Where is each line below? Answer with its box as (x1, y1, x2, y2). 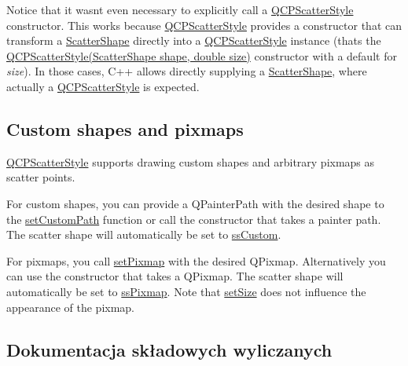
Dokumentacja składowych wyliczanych (6, 337, 333, 361)
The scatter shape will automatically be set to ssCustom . (6, 226, 281, 243)
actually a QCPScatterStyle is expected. (6, 78, 200, 94)
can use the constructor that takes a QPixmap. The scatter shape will (6, 268, 344, 284)
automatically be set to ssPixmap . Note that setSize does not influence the (6, 283, 366, 299)
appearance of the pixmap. (6, 298, 135, 315)
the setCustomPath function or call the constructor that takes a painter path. (6, 210, 381, 227)
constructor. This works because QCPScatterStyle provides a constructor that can (6, 16, 402, 33)
